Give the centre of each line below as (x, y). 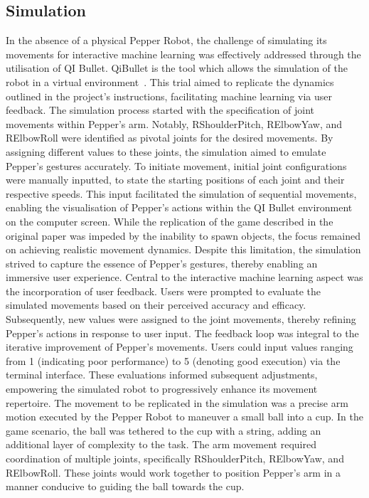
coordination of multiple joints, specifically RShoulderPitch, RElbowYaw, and (175, 459)
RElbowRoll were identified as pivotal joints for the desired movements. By (170, 138)
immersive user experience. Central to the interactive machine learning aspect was (184, 277)
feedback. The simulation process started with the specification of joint (160, 110)
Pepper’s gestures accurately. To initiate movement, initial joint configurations (176, 165)
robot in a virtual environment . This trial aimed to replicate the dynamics (170, 81)
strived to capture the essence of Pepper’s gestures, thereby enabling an (162, 263)
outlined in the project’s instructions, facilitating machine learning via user (169, 96)
